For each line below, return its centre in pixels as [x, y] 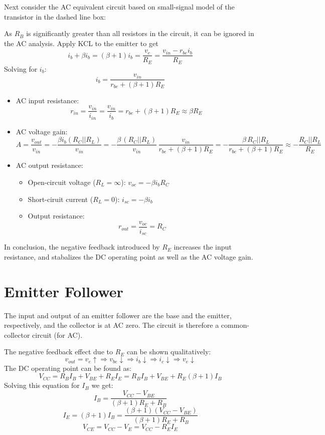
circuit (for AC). [57, 335]
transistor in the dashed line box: [55, 16]
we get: [102, 385]
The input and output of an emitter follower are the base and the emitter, [118, 315]
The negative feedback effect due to [58, 352]
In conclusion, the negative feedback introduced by [82, 247]
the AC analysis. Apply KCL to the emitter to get [81, 43]
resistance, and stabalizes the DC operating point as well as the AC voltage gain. [129, 256]
